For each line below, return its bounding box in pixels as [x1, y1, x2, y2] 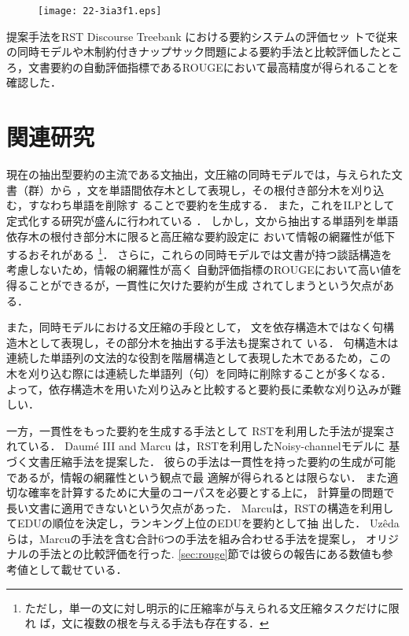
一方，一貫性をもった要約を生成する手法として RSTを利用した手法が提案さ [6, 422, 396, 438]
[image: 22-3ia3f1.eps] [38, 6, 162, 17]
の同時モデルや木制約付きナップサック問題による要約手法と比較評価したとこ [6, 43, 403, 60]
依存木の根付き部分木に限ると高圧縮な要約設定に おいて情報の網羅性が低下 [6, 227, 396, 244]
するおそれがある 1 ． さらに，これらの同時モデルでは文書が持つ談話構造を [6, 244, 392, 262]
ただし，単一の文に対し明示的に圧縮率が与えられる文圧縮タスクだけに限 [24, 599, 400, 616]
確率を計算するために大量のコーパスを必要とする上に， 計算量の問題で [28, 484, 395, 501]
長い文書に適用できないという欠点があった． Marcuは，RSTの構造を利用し [6, 499, 394, 516]
